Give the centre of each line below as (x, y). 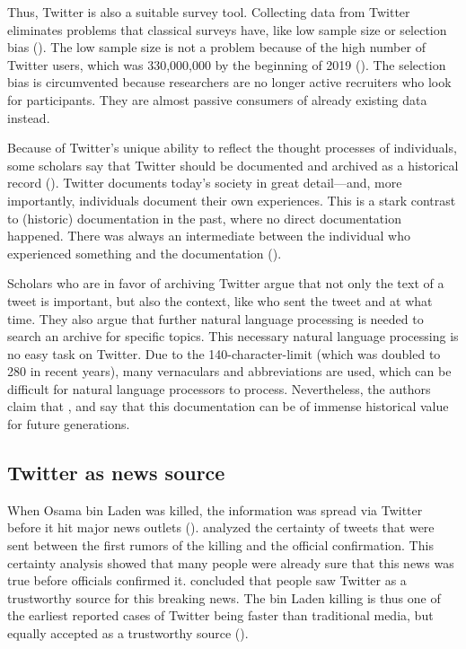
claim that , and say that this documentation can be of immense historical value (228, 406)
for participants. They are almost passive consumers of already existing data (217, 99)
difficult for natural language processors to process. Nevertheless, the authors (219, 388)
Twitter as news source (116, 473)
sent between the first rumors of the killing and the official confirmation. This (220, 545)
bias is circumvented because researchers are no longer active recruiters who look (229, 82)
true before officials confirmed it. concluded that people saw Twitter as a (207, 580)
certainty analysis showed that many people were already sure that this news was (231, 562)
